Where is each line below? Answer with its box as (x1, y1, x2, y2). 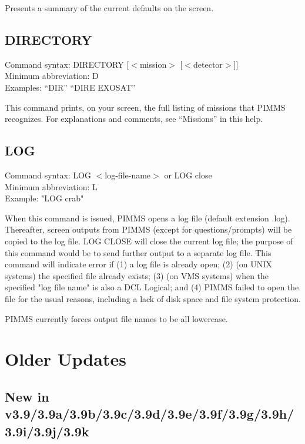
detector (193, 58, 223, 70)
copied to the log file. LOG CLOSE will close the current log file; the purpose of (5, 234, 293, 247)
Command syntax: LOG (5, 168, 91, 181)
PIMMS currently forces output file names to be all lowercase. (5, 312, 228, 324)
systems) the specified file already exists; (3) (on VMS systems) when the (5, 269, 269, 281)
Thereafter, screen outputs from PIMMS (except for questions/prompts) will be (5, 223, 292, 236)
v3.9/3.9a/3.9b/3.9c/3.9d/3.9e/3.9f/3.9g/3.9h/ (5, 405, 294, 423)
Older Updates (5, 347, 126, 371)
